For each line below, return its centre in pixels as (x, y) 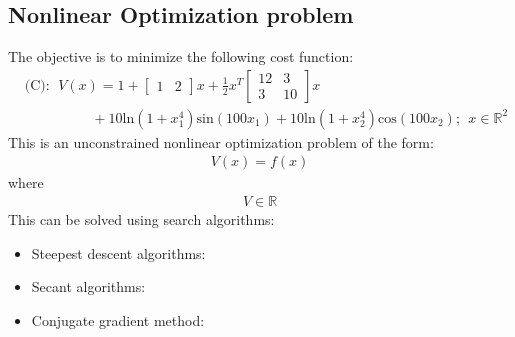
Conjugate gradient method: (118, 319)
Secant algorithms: (88, 286)
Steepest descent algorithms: (118, 252)
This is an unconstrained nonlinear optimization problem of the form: (221, 141)
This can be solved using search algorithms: (141, 219)
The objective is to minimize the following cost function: (181, 56)
